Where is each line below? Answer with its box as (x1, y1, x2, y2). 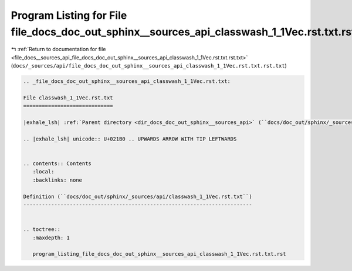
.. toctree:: (23, 226, 61, 233)
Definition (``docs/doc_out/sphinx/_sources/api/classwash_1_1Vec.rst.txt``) (23, 193, 252, 200)
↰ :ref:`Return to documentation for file (11, 46, 106, 53)
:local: (32, 168, 55, 175)
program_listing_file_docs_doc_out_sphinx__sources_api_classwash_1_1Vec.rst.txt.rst (32, 250, 287, 257)
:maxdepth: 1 (32, 234, 70, 241)
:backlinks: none (32, 176, 82, 183)
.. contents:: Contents (23, 160, 92, 167)
